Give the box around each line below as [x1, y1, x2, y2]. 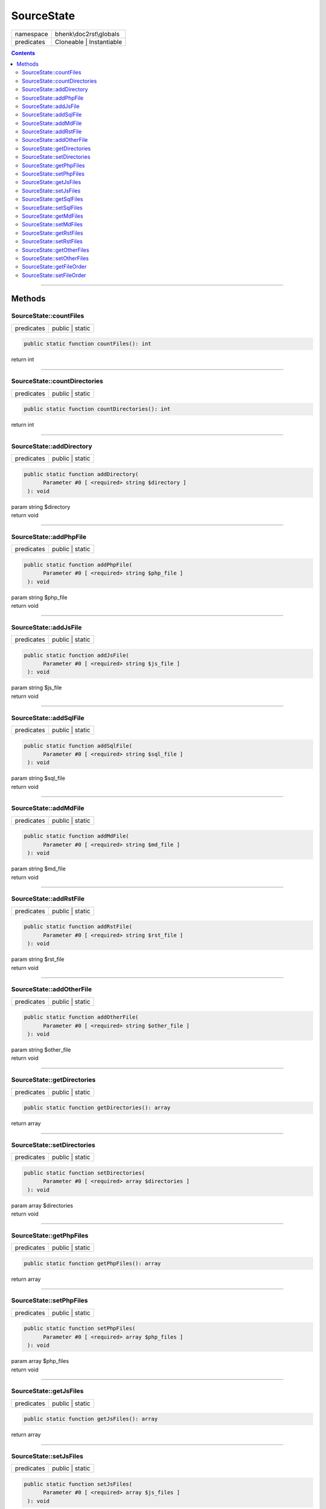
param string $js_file [11, 684, 62, 691]
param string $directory [11, 503, 71, 510]
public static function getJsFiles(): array [24, 1415, 158, 1423]
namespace [14, 30, 48, 38]
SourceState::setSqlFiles [22, 204, 83, 211]
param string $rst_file [11, 955, 65, 963]
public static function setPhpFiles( [24, 1325, 136, 1332]
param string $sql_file [11, 774, 66, 782]
